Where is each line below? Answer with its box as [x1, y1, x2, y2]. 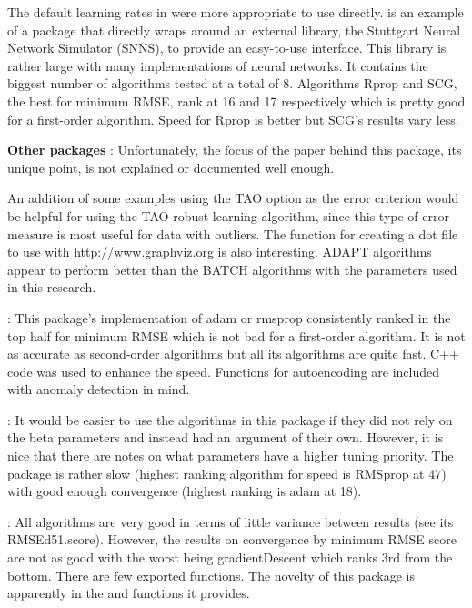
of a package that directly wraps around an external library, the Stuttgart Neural [7, 20, 461, 39]
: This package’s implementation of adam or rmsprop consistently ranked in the [7, 308, 451, 327]
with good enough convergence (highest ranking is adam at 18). [7, 481, 362, 501]
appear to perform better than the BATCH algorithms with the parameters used [7, 259, 457, 279]
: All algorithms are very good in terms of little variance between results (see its [7, 512, 454, 531]
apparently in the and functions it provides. [7, 583, 250, 603]
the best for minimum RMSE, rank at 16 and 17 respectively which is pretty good [7, 91, 466, 110]
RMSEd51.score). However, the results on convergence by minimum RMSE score [7, 530, 457, 549]
